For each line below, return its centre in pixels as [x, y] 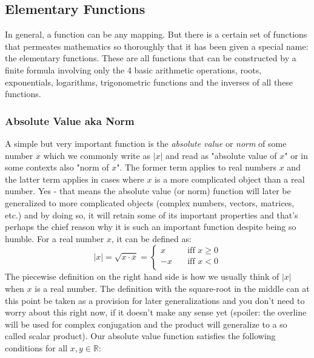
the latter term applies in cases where [75, 179]
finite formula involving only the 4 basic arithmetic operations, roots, [133, 69]
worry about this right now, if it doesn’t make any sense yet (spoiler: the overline [156, 312]
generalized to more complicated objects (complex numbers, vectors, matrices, [150, 202]
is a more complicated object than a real [230, 179]
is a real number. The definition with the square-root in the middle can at [172, 288]
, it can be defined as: [151, 238]
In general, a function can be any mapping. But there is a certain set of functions [156, 34]
